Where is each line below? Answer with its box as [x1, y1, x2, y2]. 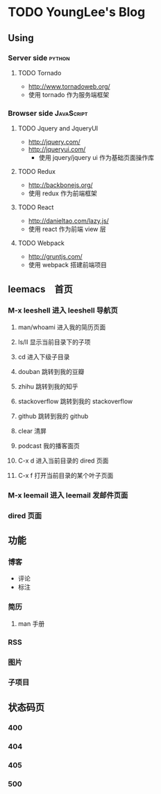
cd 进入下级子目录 [17, 352, 70, 361]
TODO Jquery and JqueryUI [17, 124, 99, 133]
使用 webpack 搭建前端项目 [28, 261, 107, 269]
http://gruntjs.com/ [28, 253, 83, 261]
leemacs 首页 [8, 283, 74, 295]
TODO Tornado [17, 68, 62, 77]
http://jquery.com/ [28, 137, 80, 147]
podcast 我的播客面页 [17, 441, 80, 450]
